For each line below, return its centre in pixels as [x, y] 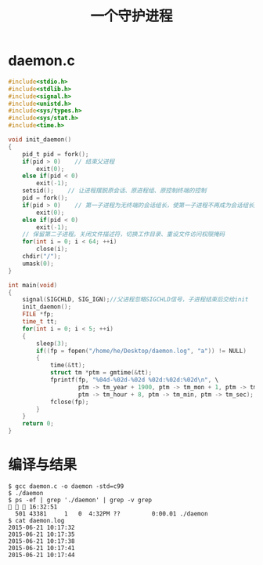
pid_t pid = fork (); [56, 154]
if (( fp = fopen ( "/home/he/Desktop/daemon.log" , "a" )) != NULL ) [141, 351]
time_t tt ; [40, 322]
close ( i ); [52, 249]
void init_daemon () [40, 140]
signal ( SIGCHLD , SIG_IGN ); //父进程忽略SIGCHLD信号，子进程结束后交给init [135, 300]
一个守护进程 [131, 16]
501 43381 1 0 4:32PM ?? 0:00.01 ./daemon [112, 514]
